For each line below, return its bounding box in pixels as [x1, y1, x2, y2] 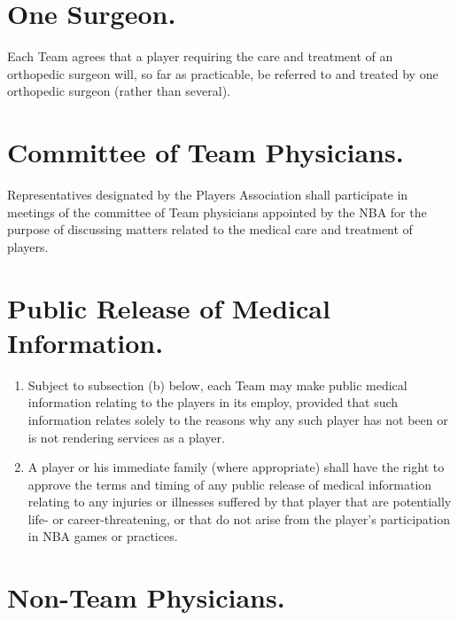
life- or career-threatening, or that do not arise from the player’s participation [27, 509, 450, 528]
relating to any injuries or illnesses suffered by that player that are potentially [27, 492, 452, 511]
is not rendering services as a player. [27, 428, 225, 446]
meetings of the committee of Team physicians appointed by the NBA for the [7, 202, 427, 221]
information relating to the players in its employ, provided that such [27, 393, 399, 412]
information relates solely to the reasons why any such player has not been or [27, 410, 448, 428]
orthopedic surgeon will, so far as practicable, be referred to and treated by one [7, 64, 439, 82]
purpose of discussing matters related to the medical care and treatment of [7, 220, 413, 239]
